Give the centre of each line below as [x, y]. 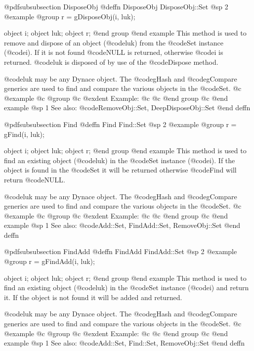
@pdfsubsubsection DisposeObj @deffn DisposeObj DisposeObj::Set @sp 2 [116, 6]
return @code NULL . [35, 179]
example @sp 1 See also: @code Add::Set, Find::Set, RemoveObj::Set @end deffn [125, 343]
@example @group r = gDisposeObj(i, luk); [70, 16]
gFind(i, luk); [24, 134]
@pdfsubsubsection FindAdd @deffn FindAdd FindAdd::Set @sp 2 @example [121, 251]
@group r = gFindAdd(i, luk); [49, 261]
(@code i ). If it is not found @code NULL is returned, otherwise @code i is [114, 52]
